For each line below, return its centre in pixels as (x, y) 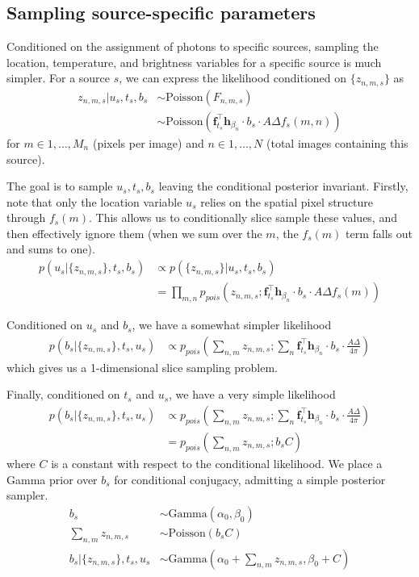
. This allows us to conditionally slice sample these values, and (243, 217)
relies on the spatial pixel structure (287, 201)
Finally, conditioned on (63, 394)
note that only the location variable (94, 201)
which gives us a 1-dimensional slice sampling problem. (142, 367)
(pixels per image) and (148, 142)
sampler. (27, 495)
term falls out (379, 233)
